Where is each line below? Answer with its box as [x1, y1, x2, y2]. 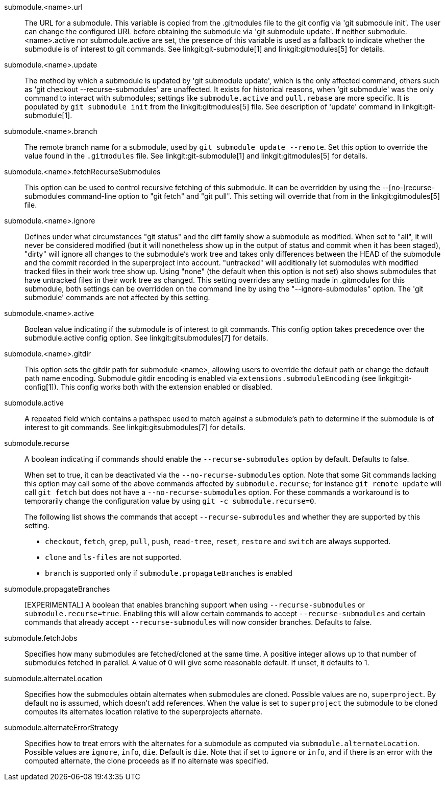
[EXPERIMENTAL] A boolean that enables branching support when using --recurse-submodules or [24, 600, 365, 609]
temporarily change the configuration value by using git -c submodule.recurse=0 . [24, 497, 316, 505]
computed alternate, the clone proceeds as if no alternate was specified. [24, 756, 269, 765]
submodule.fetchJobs [4, 634, 78, 642]
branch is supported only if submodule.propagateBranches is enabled [45, 569, 292, 577]
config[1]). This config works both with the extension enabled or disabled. [24, 383, 273, 391]
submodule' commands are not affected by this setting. [24, 293, 210, 302]
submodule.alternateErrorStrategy [4, 723, 118, 732]
